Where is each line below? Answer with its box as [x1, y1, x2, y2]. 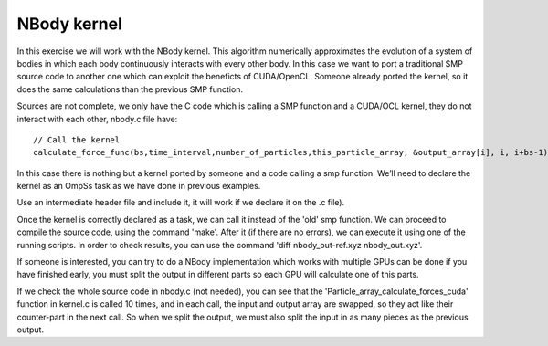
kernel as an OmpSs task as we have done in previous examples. [16, 181, 261, 192]
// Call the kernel [33, 134, 121, 145]
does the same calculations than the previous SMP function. [16, 83, 244, 95]
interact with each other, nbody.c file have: [16, 113, 178, 124]
